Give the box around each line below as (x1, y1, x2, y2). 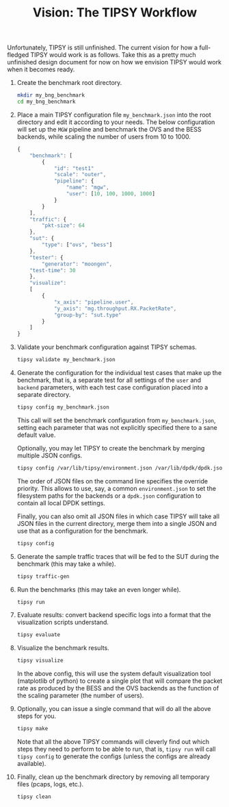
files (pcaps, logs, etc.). (16, 780, 84, 788)
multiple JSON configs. (16, 451, 83, 459)
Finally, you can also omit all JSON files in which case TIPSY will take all (16, 512, 220, 520)
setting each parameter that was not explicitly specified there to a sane (16, 423, 217, 431)
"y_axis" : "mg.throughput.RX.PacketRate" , (53, 305, 177, 312)
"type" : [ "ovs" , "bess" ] (42, 241, 113, 248)
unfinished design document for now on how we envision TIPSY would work (7, 58, 222, 67)
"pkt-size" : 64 (42, 222, 85, 229)
